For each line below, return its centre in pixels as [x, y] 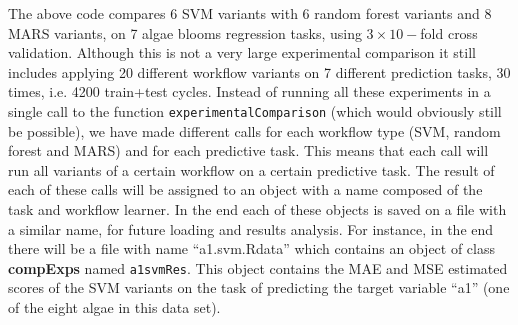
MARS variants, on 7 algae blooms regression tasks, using [185, 32]
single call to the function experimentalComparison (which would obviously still [255, 110]
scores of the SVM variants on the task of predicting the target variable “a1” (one [259, 287]
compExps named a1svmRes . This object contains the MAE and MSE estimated [258, 267]
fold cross [449, 32]
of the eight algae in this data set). [114, 307]
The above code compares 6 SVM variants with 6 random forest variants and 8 [250, 13]
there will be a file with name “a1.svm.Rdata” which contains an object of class [252, 248]
